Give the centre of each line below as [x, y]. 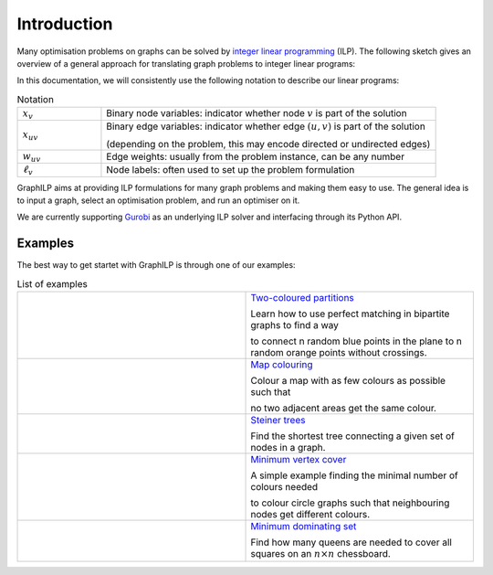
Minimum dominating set [304, 527]
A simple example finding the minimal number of [354, 475]
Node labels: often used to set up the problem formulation [231, 170]
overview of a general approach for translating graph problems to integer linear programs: [186, 63]
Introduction [65, 24]
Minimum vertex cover [299, 460]
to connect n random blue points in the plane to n [357, 341]
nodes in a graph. [288, 448]
